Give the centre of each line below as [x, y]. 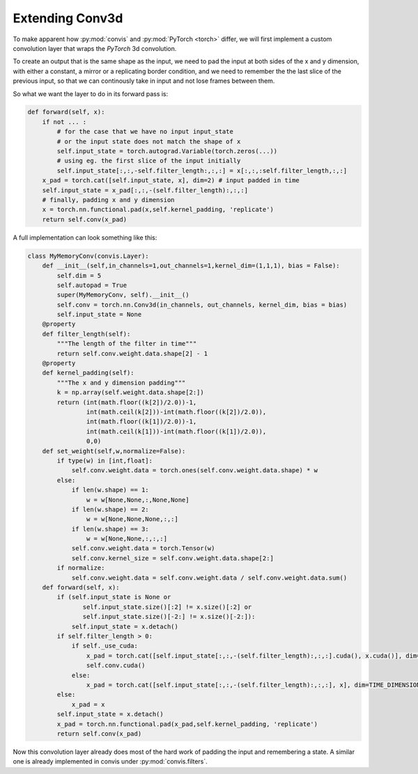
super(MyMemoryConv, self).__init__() [123, 295]
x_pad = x [88, 704]
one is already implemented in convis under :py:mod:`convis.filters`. [110, 761]
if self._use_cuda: [105, 646]
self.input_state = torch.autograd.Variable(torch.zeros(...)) [167, 151]
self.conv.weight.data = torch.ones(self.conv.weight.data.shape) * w [195, 471]
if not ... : [64, 122]
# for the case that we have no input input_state [145, 132]
